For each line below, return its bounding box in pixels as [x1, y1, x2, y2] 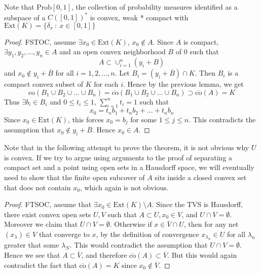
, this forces [68, 114, 104, 124]
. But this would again [167, 249, 237, 260]
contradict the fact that [4, 259, 77, 270]
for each [94, 79, 119, 89]
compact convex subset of [4, 79, 84, 89]
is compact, [183, 36, 219, 47]
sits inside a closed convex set [155, 172, 247, 182]
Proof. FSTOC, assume [4, 36, 76, 47]
